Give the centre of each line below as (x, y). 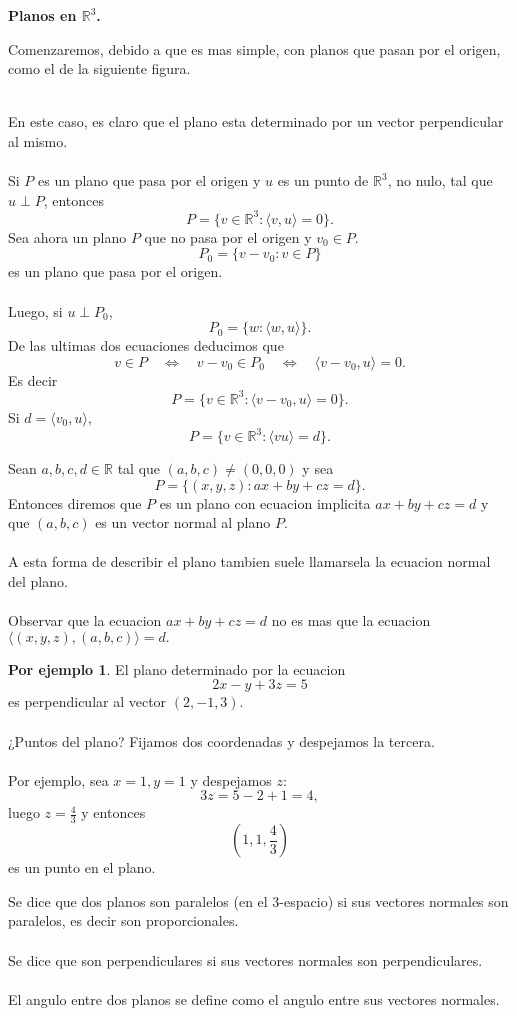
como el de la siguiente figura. (99, 68)
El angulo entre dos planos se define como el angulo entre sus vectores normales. (254, 998)
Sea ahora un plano (67, 236)
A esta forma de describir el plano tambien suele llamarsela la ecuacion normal (249, 561)
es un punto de (323, 180)
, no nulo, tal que (440, 180)
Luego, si (35, 310)
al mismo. (38, 140)
